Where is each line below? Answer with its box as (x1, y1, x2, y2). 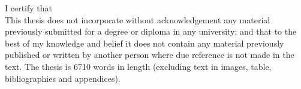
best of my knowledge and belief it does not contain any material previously (5, 36, 284, 49)
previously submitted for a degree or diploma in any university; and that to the (5, 25, 297, 38)
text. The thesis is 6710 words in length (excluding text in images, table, (5, 60, 272, 72)
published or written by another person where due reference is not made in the (5, 48, 294, 61)
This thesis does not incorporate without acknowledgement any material (5, 13, 270, 26)
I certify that (5, 2, 52, 14)
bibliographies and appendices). (5, 72, 121, 84)
